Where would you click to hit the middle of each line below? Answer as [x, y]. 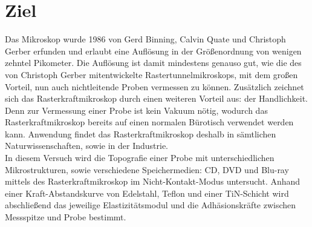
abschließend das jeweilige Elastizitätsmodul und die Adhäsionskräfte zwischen [151, 205]
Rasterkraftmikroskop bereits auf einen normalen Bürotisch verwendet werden [149, 122]
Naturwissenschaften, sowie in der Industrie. [87, 146]
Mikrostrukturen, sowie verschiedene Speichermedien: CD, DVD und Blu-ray [147, 169]
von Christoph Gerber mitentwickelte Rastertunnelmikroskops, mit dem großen [151, 74]
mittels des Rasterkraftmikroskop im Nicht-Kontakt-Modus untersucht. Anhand [153, 181]
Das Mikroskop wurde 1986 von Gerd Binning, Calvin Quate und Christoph [145, 39]
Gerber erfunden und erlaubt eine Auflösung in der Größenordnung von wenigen [153, 51]
